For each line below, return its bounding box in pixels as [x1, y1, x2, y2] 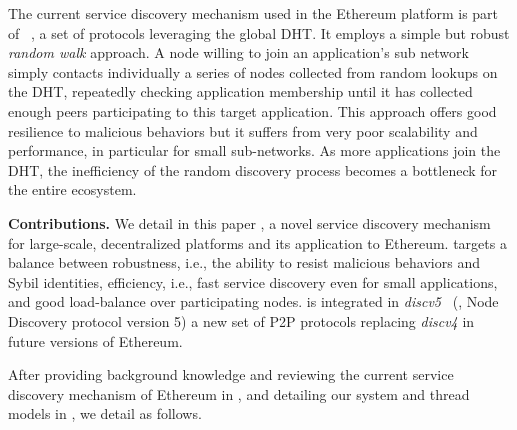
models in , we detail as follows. [8, 403, 202, 424]
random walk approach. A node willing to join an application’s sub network [8, 42, 469, 63]
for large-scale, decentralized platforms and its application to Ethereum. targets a [8, 232, 507, 253]
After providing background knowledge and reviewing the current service [8, 364, 454, 385]
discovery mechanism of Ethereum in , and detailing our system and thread [8, 383, 470, 404]
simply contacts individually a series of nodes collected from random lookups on [8, 61, 498, 82]
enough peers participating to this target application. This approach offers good [8, 100, 497, 121]
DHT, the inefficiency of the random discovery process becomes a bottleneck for [8, 159, 498, 180]
